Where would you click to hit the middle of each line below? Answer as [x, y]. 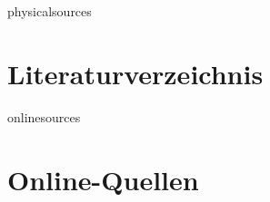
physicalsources [50, 11]
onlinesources [44, 116]
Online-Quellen [103, 179]
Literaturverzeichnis [135, 73]
